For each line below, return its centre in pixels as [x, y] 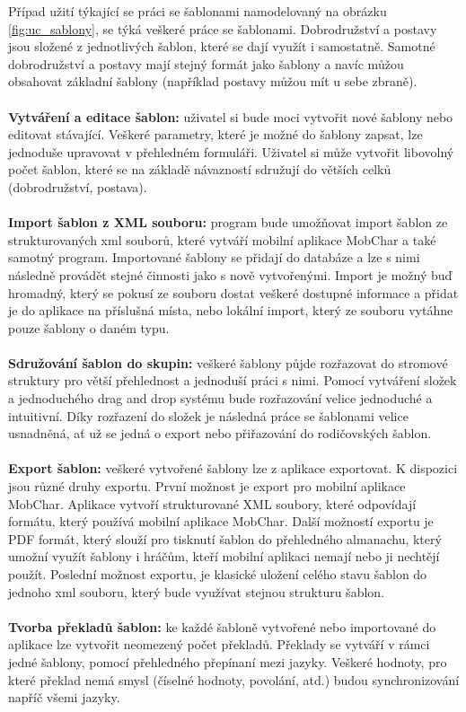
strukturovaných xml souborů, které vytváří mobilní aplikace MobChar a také [222, 239]
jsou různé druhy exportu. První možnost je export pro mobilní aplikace [207, 486]
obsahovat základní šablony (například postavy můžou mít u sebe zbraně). [213, 81]
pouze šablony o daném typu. [89, 327]
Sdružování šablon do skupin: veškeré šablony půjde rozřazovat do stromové [228, 362]
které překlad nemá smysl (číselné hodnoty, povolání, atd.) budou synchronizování [234, 679]
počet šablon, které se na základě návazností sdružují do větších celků [200, 169]
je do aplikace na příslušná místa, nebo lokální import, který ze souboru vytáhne [231, 310]
